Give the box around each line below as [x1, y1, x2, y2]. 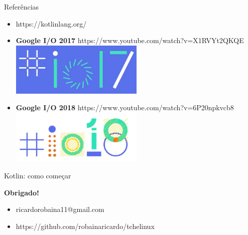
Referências [4, 2, 39, 12]
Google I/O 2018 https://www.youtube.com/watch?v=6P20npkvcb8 [16, 102, 234, 113]
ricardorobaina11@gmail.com [16, 204, 104, 214]
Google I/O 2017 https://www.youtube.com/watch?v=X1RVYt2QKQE [16, 35, 244, 46]
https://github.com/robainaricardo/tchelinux [16, 220, 155, 231]
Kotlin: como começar [4, 170, 71, 181]
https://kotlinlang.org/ [16, 18, 87, 29]
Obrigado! [4, 187, 39, 197]
